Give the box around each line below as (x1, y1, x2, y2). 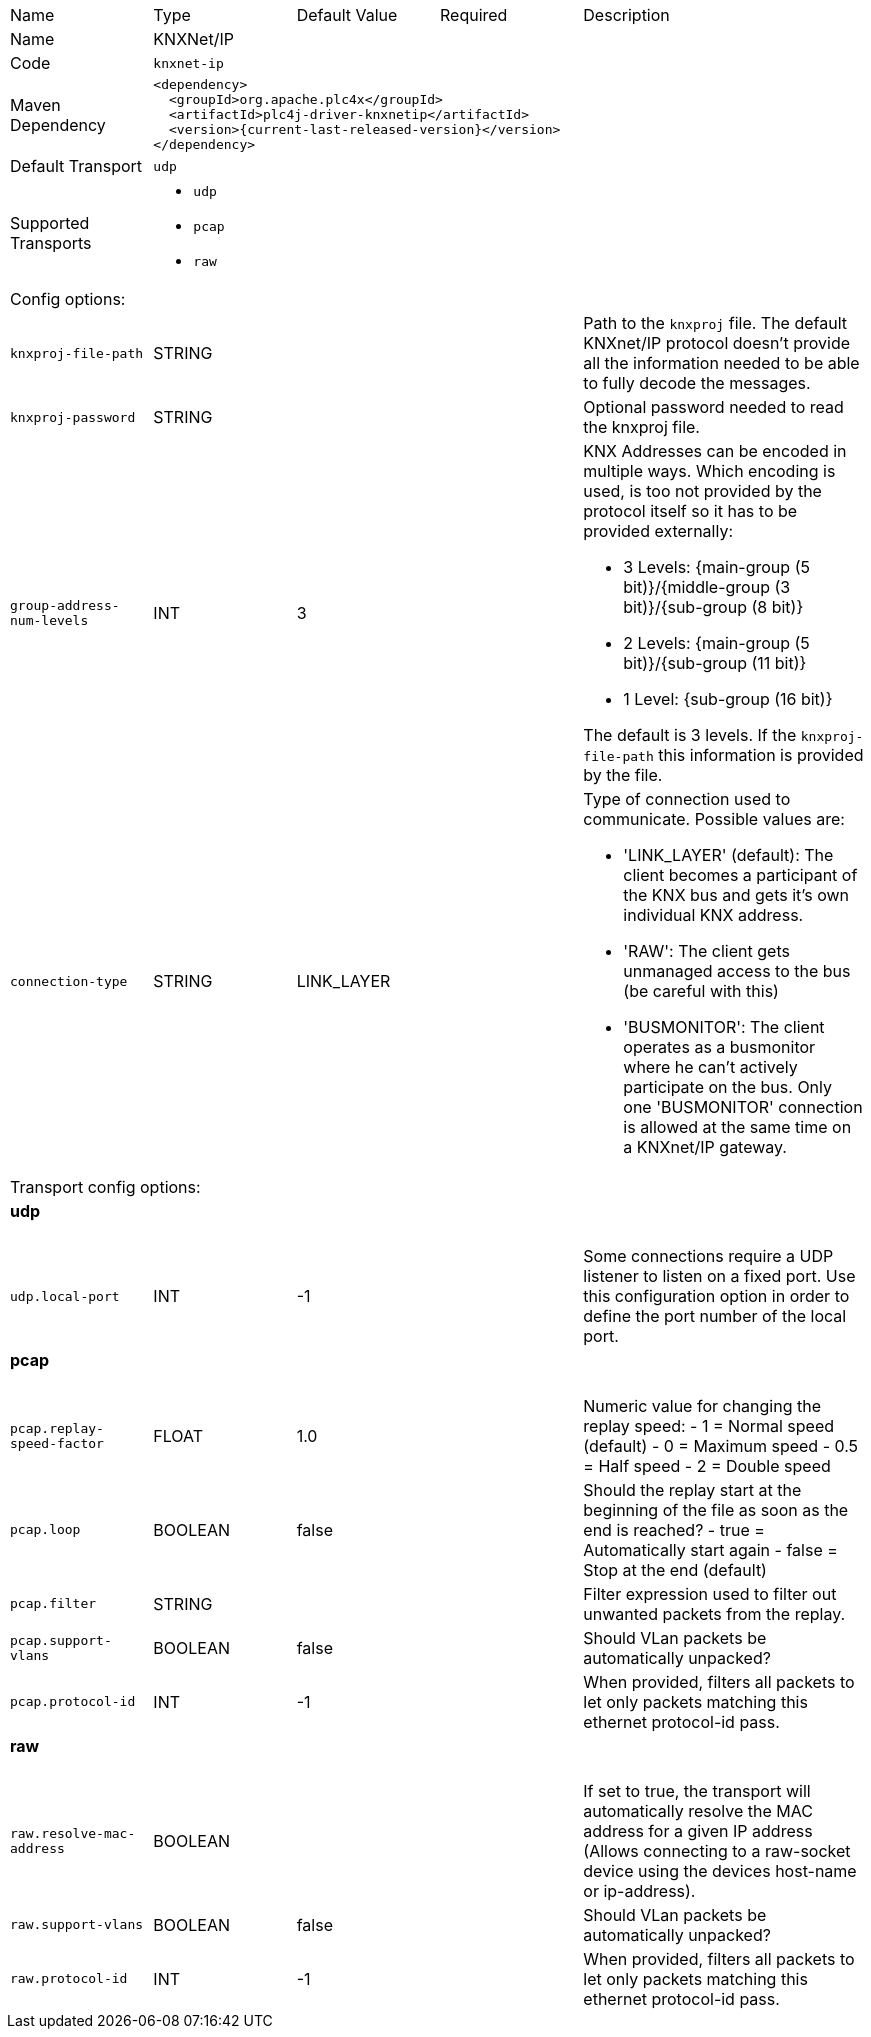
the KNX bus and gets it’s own (623, 885, 850, 905)
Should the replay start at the (583, 1479, 802, 1500)
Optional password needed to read (583, 397, 844, 417)
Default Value (296, 5, 398, 25)
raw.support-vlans (10, 1917, 144, 1933)
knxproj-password (10, 409, 136, 425)
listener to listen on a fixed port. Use (583, 1266, 856, 1287)
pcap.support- (10, 1632, 112, 1648)
